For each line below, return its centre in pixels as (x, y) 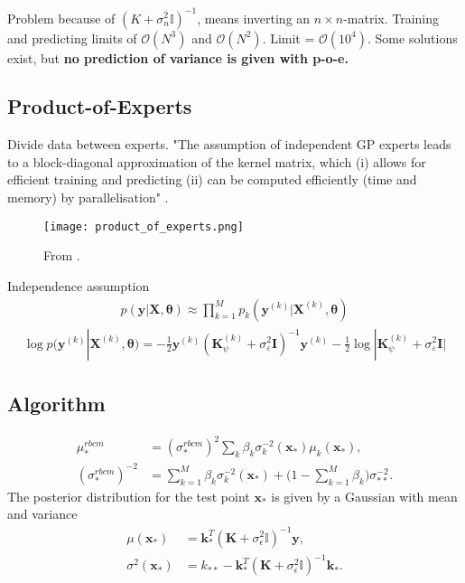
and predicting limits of (72, 38)
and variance (42, 514)
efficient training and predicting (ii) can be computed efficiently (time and (212, 179)
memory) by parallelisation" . (88, 197)
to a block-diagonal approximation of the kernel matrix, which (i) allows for (217, 161)
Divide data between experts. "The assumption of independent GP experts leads (229, 144)
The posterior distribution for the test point (129, 496)
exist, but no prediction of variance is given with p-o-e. (178, 57)
